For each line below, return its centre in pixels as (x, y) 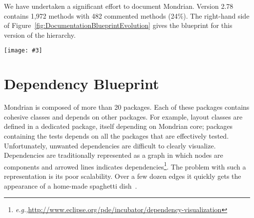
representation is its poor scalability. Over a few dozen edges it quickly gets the (123, 176)
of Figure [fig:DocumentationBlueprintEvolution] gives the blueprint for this (118, 25)
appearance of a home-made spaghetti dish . (71, 185)
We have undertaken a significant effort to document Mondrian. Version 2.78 (119, 6)
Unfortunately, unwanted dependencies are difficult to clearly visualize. (110, 145)
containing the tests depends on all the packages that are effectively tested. (116, 135)
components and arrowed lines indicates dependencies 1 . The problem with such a (125, 166)
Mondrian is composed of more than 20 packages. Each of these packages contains (127, 107)
